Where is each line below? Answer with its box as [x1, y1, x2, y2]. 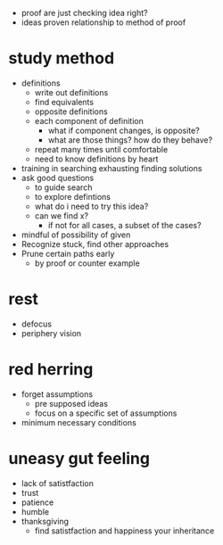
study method [8, 48, 115, 69]
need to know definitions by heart [34, 153, 159, 164]
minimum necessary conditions [21, 417, 137, 427]
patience [21, 497, 54, 508]
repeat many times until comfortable [34, 144, 169, 154]
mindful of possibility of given [21, 229, 131, 240]
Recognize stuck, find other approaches [21, 238, 169, 249]
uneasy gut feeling [8, 449, 151, 468]
